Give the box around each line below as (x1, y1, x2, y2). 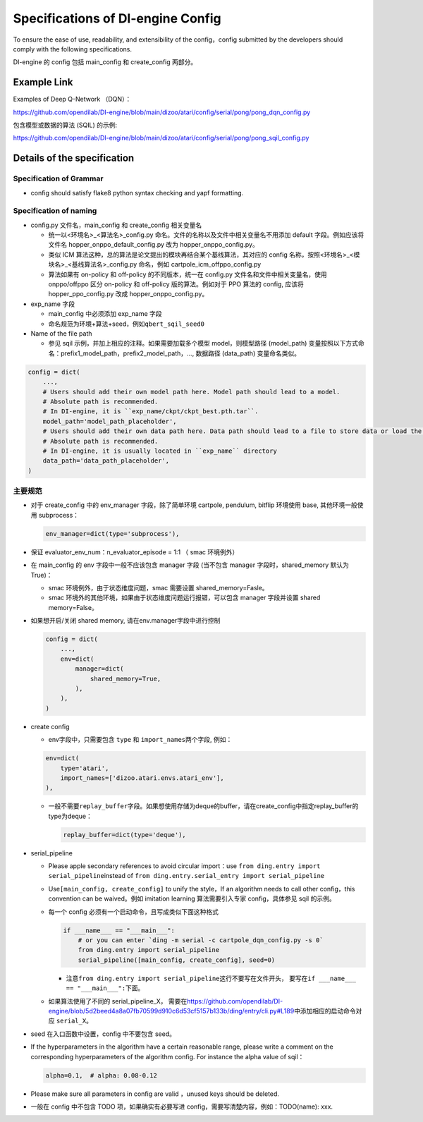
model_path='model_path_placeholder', (42, 417, 177, 425)
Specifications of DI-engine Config (13, 11, 221, 26)
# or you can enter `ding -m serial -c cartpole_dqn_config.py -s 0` (78, 937, 324, 944)
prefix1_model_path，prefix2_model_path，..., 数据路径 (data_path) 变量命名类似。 (60, 349, 301, 358)
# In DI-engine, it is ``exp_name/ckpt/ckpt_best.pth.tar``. (42, 408, 259, 415)
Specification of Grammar (13, 173, 104, 183)
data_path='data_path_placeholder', (42, 457, 169, 465)
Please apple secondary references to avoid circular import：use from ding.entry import (48, 862, 321, 870)
